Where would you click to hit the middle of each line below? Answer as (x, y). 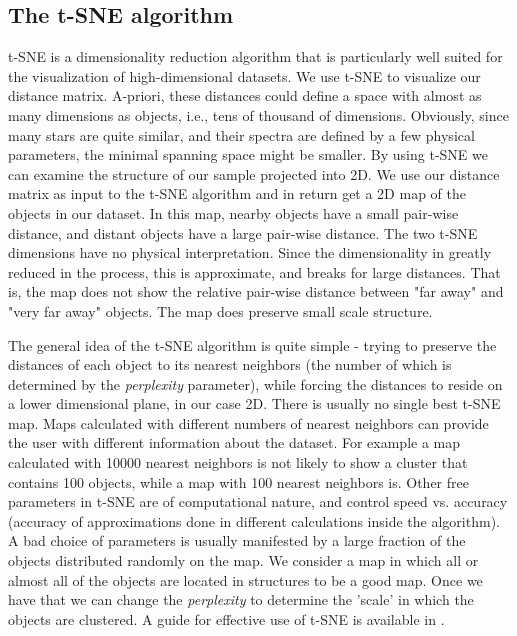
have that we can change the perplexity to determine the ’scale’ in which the (241, 599)
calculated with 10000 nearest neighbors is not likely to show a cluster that (238, 462)
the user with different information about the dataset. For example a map (234, 442)
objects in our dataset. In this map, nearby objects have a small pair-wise (233, 212)
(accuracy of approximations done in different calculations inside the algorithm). (254, 520)
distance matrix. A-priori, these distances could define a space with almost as (245, 95)
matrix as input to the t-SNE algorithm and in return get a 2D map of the (237, 193)
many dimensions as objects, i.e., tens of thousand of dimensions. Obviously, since (258, 114)
